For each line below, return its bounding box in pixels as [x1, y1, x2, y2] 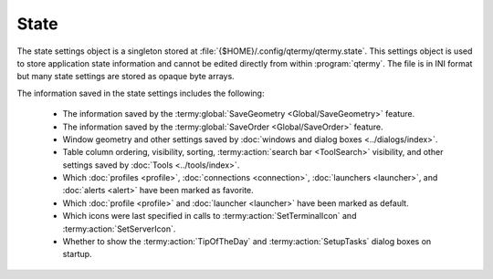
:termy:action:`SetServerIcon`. [62, 223, 176, 234]
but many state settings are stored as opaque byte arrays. [16, 71, 235, 82]
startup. [62, 249, 92, 260]
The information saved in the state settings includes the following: [16, 88, 265, 98]
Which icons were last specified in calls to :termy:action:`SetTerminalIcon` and [62, 211, 357, 222]
